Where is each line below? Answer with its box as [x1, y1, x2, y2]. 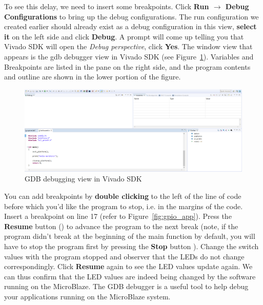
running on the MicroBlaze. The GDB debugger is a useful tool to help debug [4, 281, 249, 292]
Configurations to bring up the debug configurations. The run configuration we [4, 11, 259, 22]
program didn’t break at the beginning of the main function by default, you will [4, 231, 255, 241]
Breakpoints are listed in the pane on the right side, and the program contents [4, 61, 251, 72]
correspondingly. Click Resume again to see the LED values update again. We [4, 261, 253, 272]
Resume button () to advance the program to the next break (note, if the [4, 220, 238, 231]
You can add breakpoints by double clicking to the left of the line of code [4, 191, 241, 201]
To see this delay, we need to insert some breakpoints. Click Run [4, 1, 209, 11]
